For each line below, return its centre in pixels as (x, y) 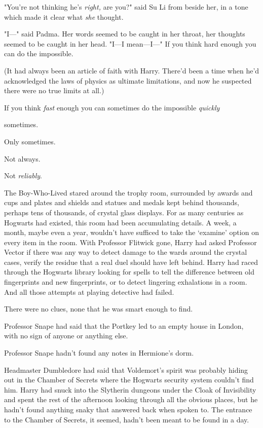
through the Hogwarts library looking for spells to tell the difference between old (129, 272)
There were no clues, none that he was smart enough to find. (99, 309)
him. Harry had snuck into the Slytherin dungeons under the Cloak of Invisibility (130, 389)
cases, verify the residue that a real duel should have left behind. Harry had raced (131, 262)
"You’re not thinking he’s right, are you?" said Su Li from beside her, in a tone (126, 7)
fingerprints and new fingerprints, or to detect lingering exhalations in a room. (126, 282)
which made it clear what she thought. (64, 16)
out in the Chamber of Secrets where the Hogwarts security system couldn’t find (129, 380)
